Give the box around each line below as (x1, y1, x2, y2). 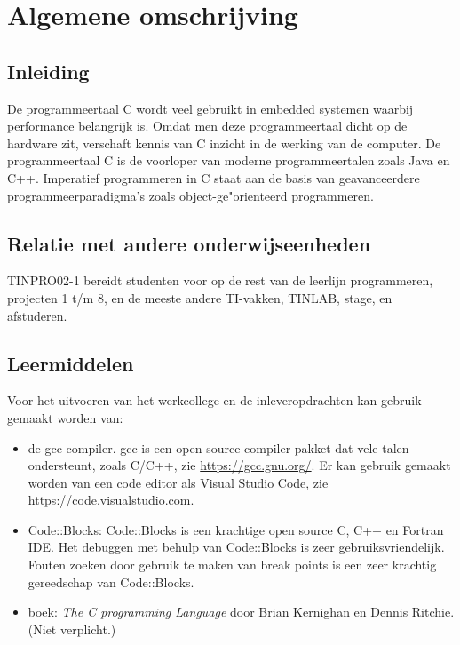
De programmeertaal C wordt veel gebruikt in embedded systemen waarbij (7, 99, 414, 117)
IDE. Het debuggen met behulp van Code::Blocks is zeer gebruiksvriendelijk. (28, 537, 445, 556)
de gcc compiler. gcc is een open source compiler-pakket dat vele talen (28, 438, 409, 457)
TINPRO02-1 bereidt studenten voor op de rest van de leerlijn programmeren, (7, 271, 433, 290)
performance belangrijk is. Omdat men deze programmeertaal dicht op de (7, 116, 408, 135)
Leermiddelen (7, 349, 134, 377)
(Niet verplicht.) (28, 619, 116, 638)
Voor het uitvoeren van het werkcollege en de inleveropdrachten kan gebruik (7, 391, 422, 410)
